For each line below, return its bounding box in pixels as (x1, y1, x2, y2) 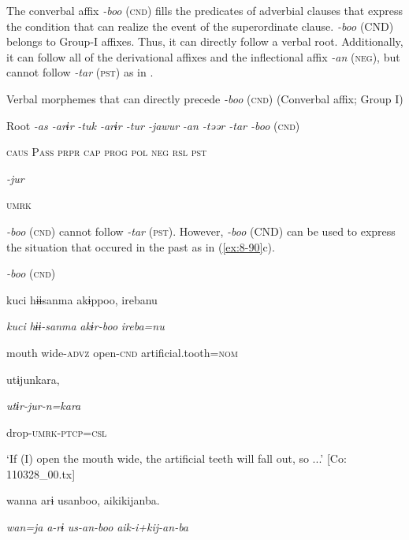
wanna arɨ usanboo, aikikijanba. (6, 492, 160, 508)
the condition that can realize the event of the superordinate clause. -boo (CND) (6, 17, 394, 34)
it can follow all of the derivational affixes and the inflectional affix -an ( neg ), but (6, 48, 400, 65)
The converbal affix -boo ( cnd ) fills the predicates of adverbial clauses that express (6, 2, 403, 18)
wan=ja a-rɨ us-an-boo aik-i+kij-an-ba (6, 519, 189, 535)
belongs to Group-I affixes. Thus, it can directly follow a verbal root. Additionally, (6, 33, 403, 50)
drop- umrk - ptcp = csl (6, 423, 107, 440)
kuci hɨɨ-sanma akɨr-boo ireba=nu (6, 318, 165, 334)
